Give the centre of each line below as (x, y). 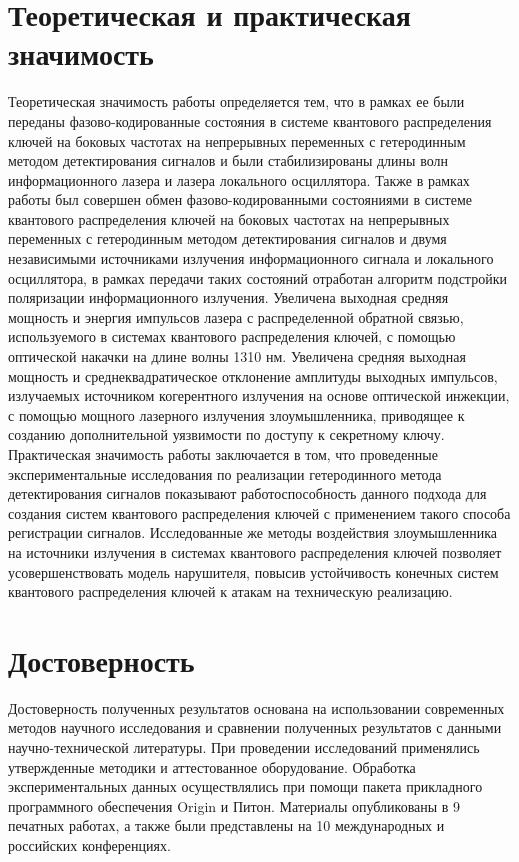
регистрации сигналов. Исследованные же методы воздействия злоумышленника (252, 532)
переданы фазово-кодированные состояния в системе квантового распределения (250, 120)
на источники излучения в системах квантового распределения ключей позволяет (255, 551)
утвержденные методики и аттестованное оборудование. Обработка (212, 766)
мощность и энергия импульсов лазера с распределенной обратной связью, (236, 316)
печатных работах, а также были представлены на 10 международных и (226, 825)
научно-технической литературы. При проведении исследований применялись (244, 747)
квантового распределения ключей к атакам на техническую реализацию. (230, 591)
